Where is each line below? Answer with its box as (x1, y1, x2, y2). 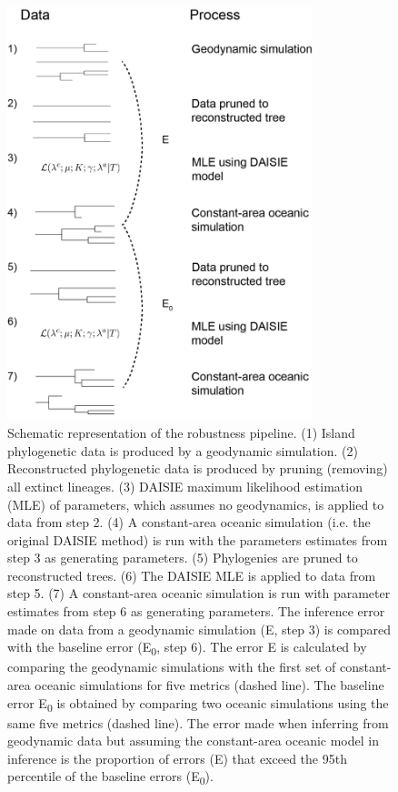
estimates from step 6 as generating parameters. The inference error (7, 602, 385, 621)
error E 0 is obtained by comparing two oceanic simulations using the (7, 693, 389, 715)
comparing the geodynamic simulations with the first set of (7, 657, 336, 676)
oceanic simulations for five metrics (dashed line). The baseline (35, 675, 384, 694)
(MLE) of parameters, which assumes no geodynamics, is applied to (7, 494, 384, 513)
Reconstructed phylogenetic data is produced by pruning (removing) (7, 459, 388, 478)
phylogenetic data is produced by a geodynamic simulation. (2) (7, 441, 358, 460)
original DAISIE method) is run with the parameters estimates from (7, 530, 388, 549)
